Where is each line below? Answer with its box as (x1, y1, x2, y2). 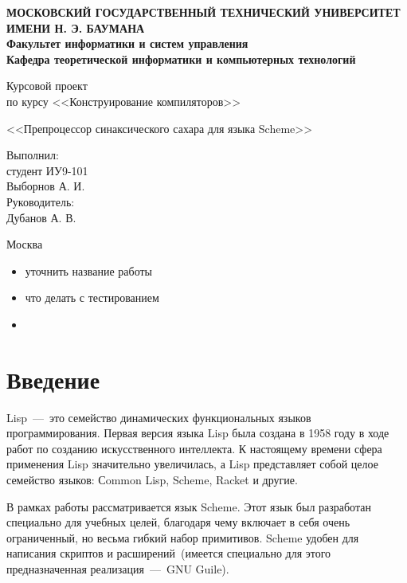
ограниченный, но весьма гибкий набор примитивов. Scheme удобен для (6, 529, 359, 546)
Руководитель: (6, 193, 75, 209)
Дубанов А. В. (6, 209, 76, 225)
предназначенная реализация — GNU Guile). (6, 560, 229, 577)
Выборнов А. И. (6, 178, 85, 194)
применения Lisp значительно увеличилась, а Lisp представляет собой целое (6, 456, 378, 472)
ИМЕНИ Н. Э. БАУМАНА (6, 19, 145, 36)
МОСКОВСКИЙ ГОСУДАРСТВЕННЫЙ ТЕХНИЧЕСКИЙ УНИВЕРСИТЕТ (6, 4, 401, 20)
